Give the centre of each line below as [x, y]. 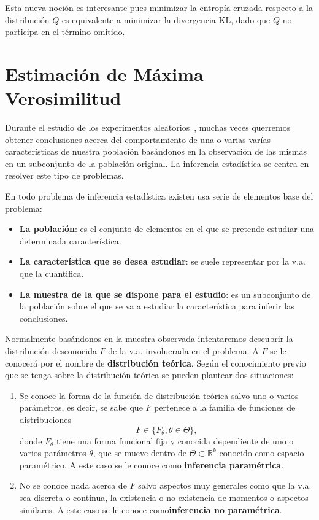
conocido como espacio [262, 453]
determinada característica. [70, 240]
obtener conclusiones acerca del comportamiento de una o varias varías [138, 139]
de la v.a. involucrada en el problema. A [183, 351]
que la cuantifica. [52, 274]
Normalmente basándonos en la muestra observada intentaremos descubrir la [149, 339]
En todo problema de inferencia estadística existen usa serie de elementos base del [159, 196]
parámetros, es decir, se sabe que [81, 407]
